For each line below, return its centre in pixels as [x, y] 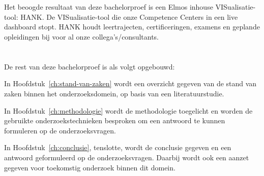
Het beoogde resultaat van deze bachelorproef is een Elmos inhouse [109, 7]
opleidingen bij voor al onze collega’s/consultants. [82, 36]
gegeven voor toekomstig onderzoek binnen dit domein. [90, 167]
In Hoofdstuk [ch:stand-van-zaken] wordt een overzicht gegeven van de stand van [130, 83]
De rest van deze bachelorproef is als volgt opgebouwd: [90, 66]
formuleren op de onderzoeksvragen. [60, 130]
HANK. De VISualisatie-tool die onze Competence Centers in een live [129, 16]
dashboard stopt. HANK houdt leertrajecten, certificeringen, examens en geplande [132, 27]
